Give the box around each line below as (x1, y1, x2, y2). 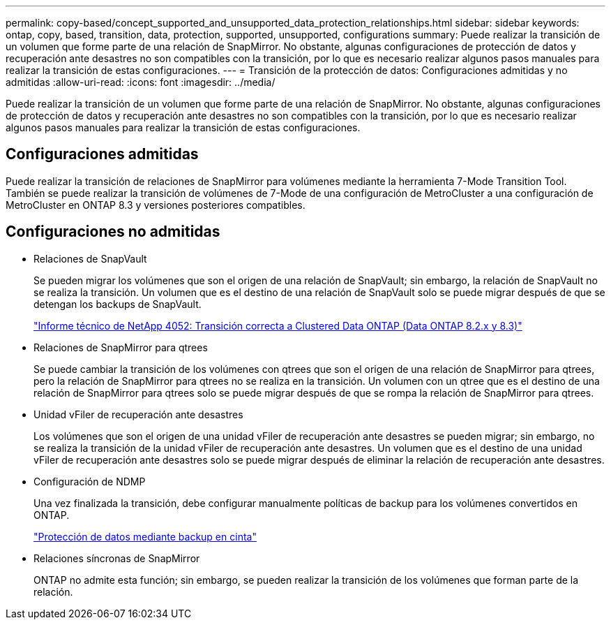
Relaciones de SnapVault (33, 252, 147, 265)
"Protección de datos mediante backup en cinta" (33, 530, 257, 543)
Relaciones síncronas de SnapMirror (33, 552, 200, 564)
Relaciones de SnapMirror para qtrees (33, 341, 208, 353)
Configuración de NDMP (33, 475, 146, 487)
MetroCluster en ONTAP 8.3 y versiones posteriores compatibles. (6, 198, 305, 211)
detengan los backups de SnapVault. (33, 297, 202, 310)
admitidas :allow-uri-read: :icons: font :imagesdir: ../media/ (6, 76, 276, 88)
